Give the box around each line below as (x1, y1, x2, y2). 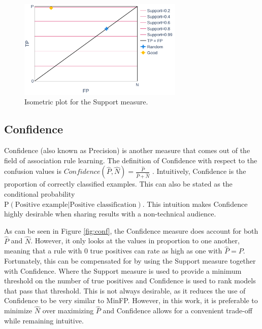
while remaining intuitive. (4, 315, 84, 325)
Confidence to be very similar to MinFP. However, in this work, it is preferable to (4, 295, 258, 306)
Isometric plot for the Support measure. (24, 96, 148, 107)
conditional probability (4, 189, 75, 199)
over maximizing (42, 305, 94, 316)
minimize (4, 305, 32, 316)
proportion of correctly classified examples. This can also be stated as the (4, 178, 233, 189)
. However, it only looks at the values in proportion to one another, (30, 235, 240, 246)
